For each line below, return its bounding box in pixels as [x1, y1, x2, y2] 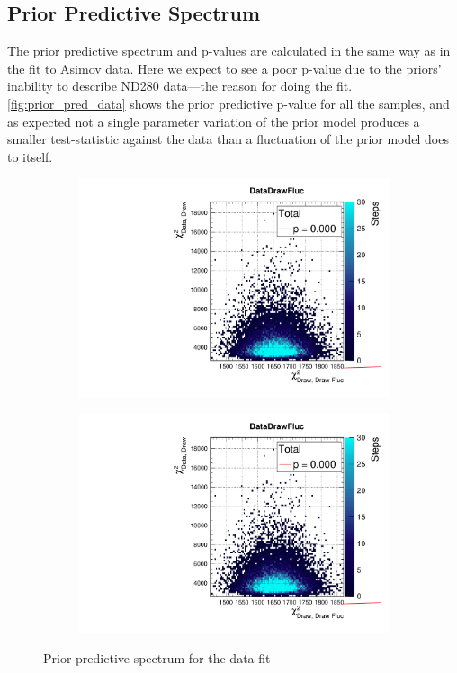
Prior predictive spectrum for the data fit [43, 648, 271, 667]
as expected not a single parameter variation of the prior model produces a [7, 112, 420, 130]
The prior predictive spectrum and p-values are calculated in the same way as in [7, 41, 451, 60]
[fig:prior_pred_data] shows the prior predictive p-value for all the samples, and [7, 94, 450, 112]
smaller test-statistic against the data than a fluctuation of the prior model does [7, 130, 449, 148]
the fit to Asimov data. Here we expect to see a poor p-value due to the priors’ [7, 58, 442, 77]
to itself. [7, 147, 53, 166]
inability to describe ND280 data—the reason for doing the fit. [7, 76, 353, 95]
